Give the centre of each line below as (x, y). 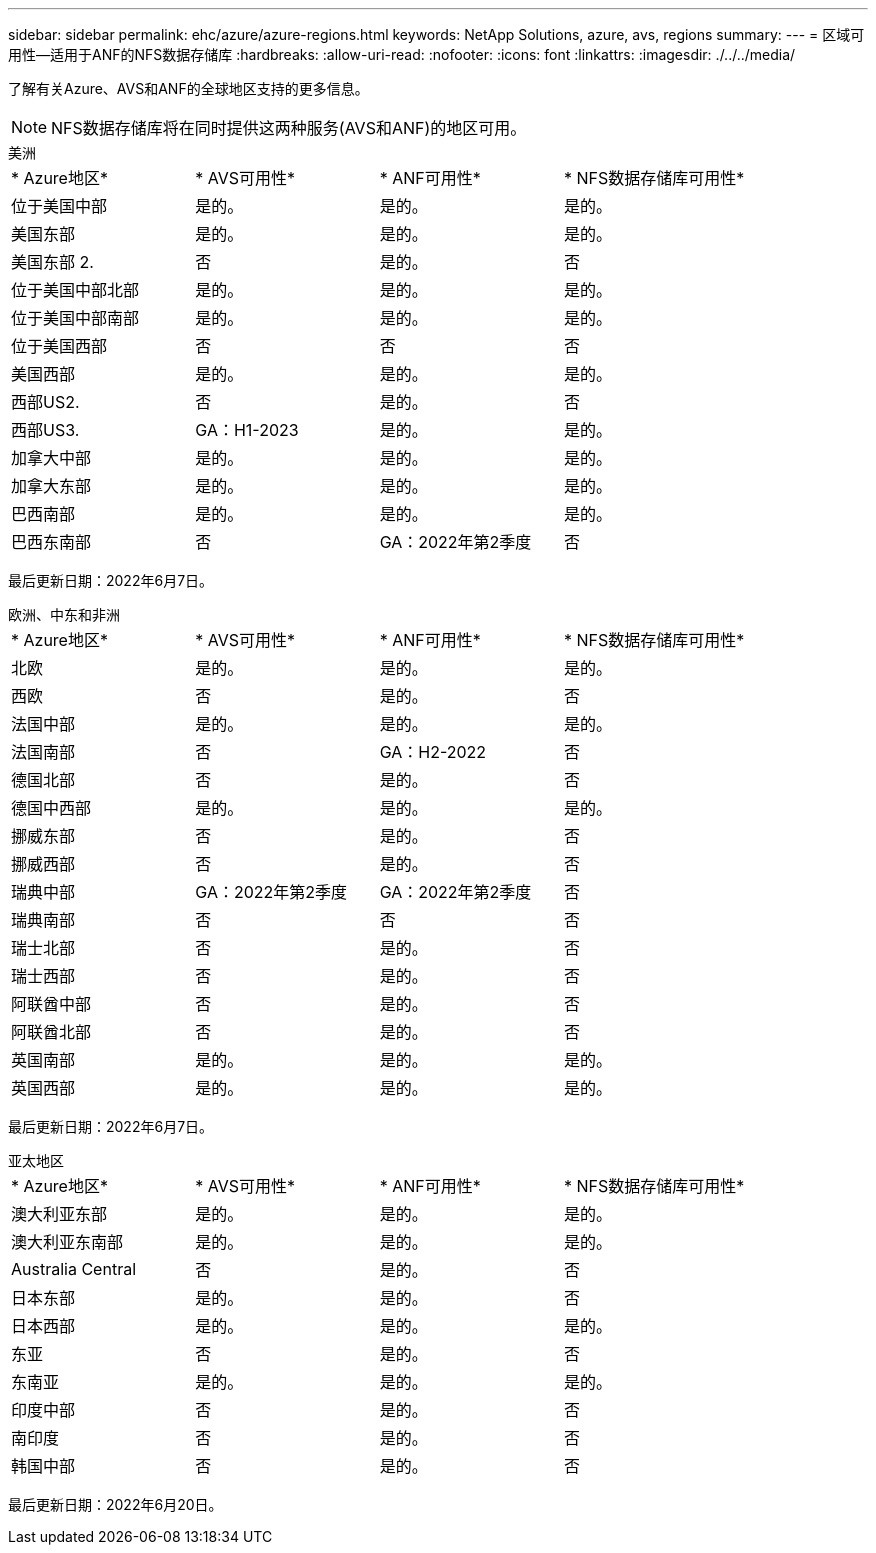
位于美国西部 (59, 346)
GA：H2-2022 (433, 752)
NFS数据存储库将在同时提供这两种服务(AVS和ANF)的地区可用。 (289, 128)
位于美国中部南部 (75, 318)
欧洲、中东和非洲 (64, 614)
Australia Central (74, 1269)
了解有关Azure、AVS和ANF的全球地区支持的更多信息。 (188, 88)
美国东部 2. (52, 262)
